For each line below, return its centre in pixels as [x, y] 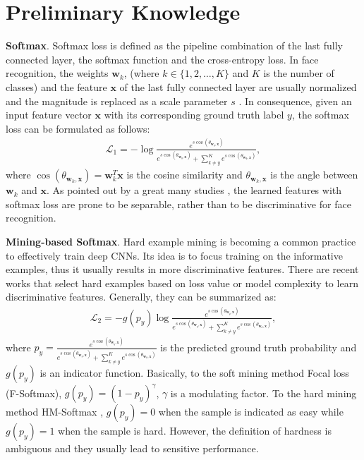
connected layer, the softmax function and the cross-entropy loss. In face [162, 59]
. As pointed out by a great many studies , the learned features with [194, 190]
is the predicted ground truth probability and [259, 347]
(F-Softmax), [34, 393]
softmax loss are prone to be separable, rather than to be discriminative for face [178, 204]
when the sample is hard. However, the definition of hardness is [195, 431]
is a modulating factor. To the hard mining [263, 393]
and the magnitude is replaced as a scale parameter [117, 101]
